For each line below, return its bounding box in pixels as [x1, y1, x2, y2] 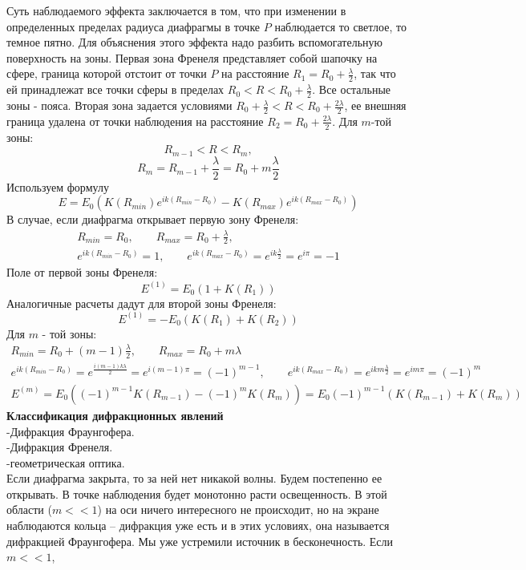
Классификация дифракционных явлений [6, 406, 224, 423]
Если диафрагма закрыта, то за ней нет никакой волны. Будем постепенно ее [6, 470, 382, 487]
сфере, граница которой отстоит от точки [6, 65, 207, 82]
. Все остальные [312, 81, 391, 98]
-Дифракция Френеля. [6, 439, 113, 455]
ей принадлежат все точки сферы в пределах [6, 81, 225, 98]
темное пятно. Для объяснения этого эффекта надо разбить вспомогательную [6, 34, 382, 51]
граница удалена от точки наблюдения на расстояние [6, 112, 264, 129]
